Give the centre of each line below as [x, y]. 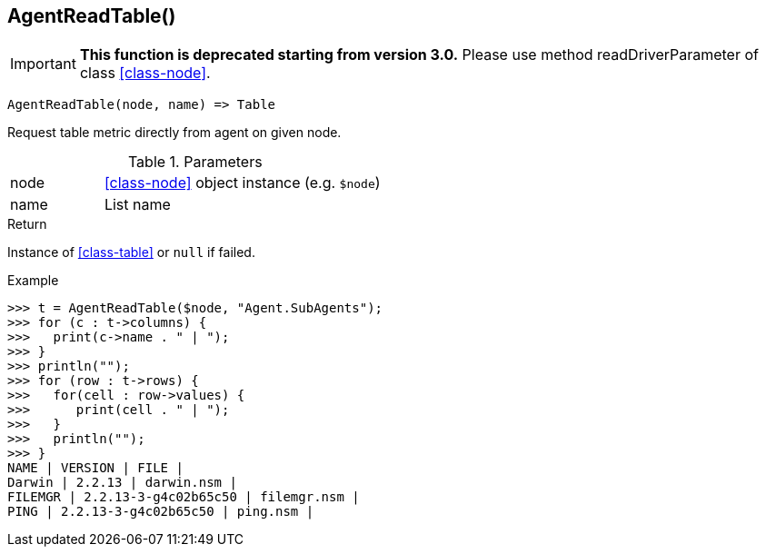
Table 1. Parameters [195, 162]
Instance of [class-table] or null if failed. [131, 252]
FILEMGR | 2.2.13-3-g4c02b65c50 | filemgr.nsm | [184, 497]
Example [33, 281]
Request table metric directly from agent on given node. [174, 133]
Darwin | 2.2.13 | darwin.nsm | [122, 483]
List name [137, 205]
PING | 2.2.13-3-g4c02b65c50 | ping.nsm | [161, 512]
